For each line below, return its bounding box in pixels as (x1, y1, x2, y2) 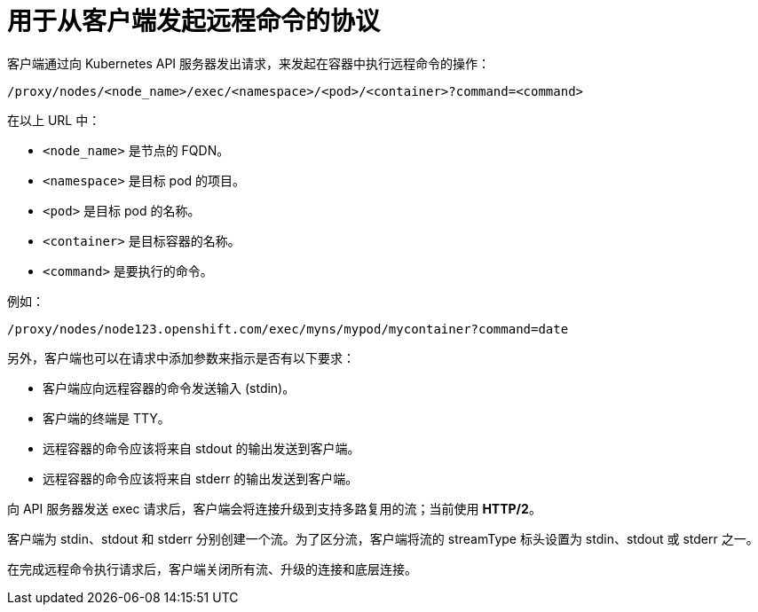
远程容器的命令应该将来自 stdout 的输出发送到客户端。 (43, 440, 360, 456)
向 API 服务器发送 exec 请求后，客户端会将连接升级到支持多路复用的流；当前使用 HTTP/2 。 (7, 500, 541, 516)
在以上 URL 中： (7, 112, 101, 128)
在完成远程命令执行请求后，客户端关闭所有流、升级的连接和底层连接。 (7, 561, 417, 577)
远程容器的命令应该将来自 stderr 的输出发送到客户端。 (43, 470, 359, 486)
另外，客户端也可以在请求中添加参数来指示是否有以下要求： (7, 349, 355, 365)
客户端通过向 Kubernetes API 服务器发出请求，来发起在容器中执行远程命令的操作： (7, 55, 491, 71)
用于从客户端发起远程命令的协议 (7, 6, 381, 36)
